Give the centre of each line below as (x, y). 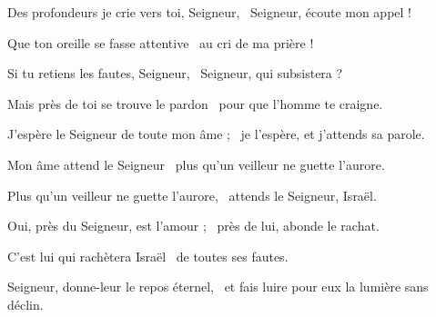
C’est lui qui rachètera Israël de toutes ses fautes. (148, 256)
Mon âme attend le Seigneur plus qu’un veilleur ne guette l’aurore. (196, 164)
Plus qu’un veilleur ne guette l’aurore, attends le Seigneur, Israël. (192, 195)
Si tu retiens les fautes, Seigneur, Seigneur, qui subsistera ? (175, 73)
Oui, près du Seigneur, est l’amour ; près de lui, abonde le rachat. (193, 226)
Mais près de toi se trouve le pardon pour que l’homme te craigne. (195, 103)
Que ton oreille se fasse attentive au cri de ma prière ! (161, 42)
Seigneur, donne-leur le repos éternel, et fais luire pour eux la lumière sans (218, 287)
